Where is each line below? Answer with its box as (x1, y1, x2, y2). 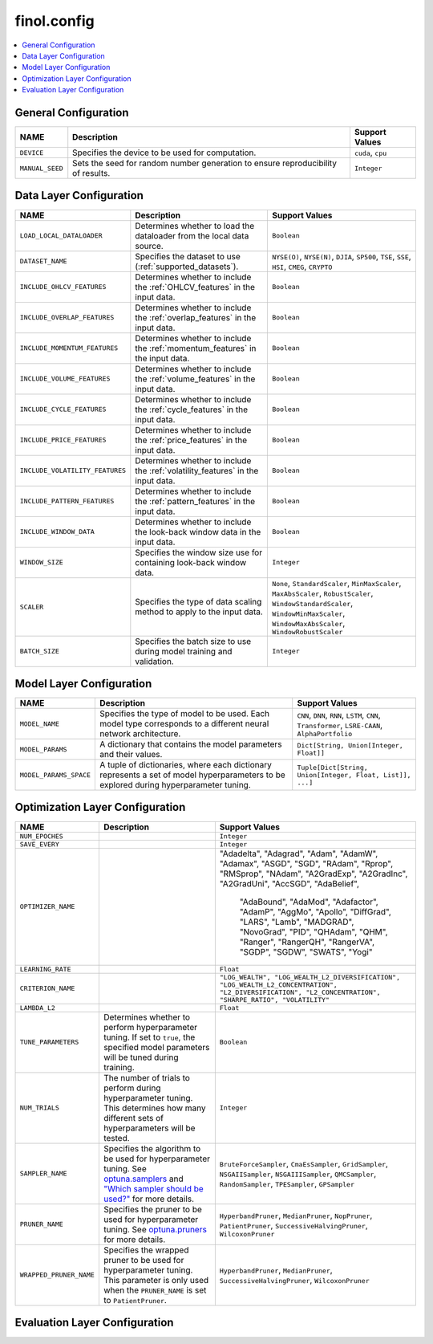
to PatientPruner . (103, 1294, 168, 1305)
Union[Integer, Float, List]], (297, 771, 411, 779)
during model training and (135, 646, 233, 657)
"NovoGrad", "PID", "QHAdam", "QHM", (239, 926, 388, 937)
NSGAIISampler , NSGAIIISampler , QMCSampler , (219, 1168, 377, 1179)
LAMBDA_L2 (19, 1004, 56, 1012)
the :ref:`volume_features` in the (135, 373, 256, 385)
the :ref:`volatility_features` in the (135, 465, 259, 476)
